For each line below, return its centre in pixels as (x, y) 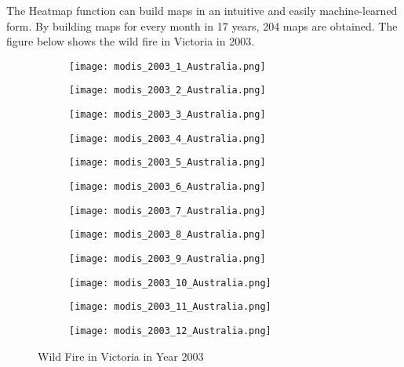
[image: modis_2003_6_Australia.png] (167, 187)
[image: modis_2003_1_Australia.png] (167, 66)
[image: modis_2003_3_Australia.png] (167, 115)
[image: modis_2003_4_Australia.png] (167, 138)
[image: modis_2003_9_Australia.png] (167, 259)
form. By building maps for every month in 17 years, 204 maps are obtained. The (202, 25)
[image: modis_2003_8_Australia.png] (167, 235)
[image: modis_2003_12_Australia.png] (170, 331)
